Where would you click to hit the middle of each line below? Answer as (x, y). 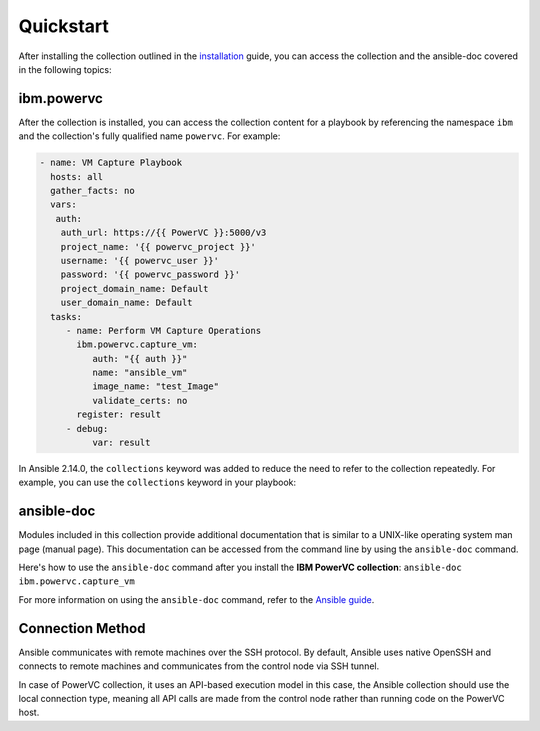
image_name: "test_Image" (155, 386)
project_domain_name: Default (134, 288)
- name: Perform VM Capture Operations (163, 330)
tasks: (66, 316)
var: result (121, 443)
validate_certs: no (139, 400)
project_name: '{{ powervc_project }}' (158, 246)
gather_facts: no (92, 190)
